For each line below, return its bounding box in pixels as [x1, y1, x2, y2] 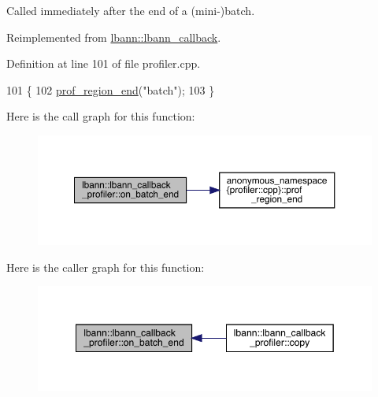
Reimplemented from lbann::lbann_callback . [6, 28, 221, 45]
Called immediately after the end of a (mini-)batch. [6, 2, 255, 18]
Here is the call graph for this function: [6, 108, 195, 124]
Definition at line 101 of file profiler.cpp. [6, 55, 201, 72]
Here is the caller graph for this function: [6, 258, 205, 275]
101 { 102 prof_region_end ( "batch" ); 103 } [6, 81, 215, 98]
